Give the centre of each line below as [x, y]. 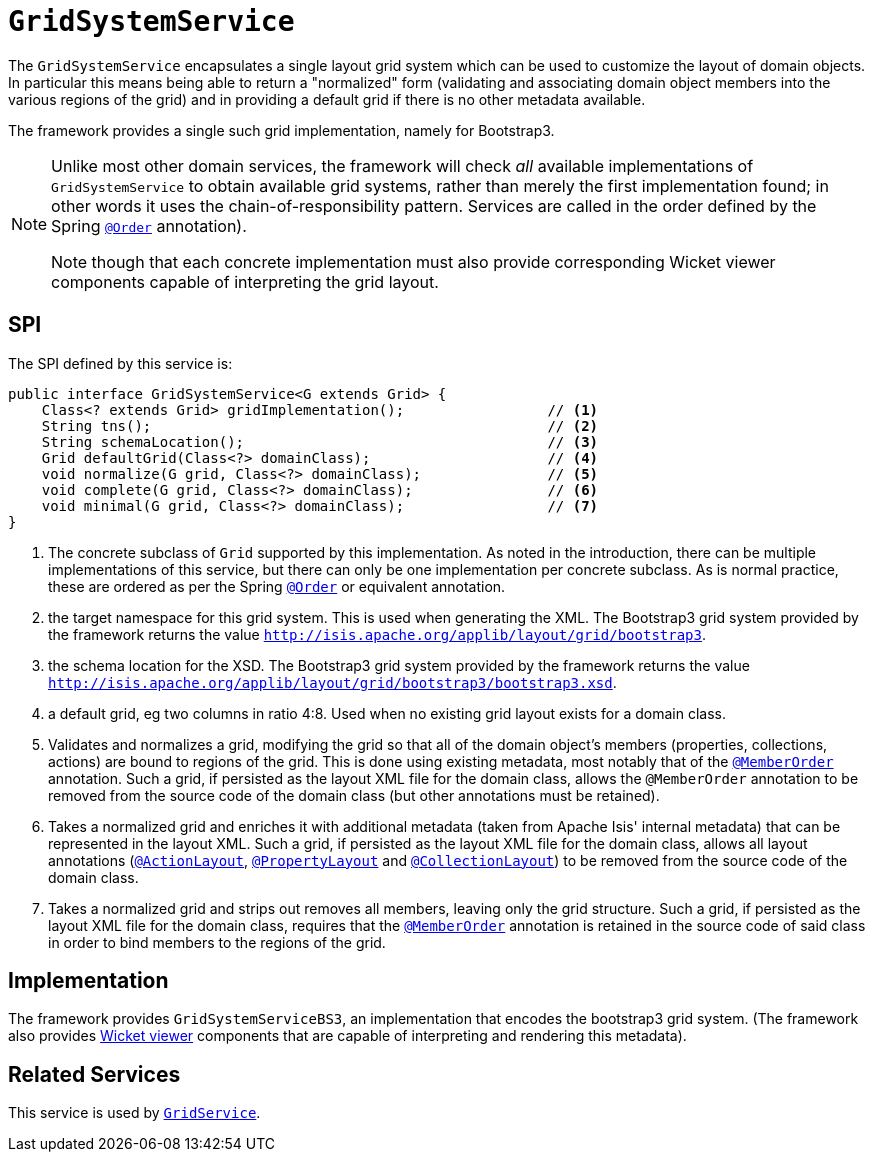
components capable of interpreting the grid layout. [245, 281]
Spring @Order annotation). [149, 225]
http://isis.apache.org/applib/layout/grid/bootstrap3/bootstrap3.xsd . [332, 682]
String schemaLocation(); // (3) [320, 441]
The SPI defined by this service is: [120, 363]
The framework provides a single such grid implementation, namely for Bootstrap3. [281, 130]
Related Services [94, 1074]
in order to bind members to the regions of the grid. [217, 942]
